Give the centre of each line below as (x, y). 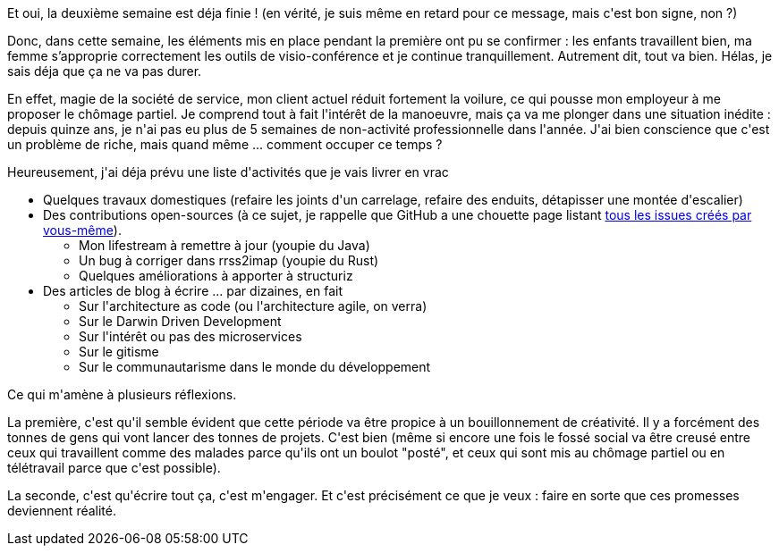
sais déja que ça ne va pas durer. (105, 71)
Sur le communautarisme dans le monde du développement (255, 367)
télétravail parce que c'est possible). (114, 468)
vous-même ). (82, 230)
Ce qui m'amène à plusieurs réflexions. (122, 394)
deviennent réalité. (62, 511)
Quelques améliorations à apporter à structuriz (216, 276)
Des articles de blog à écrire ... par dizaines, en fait (193, 291)
